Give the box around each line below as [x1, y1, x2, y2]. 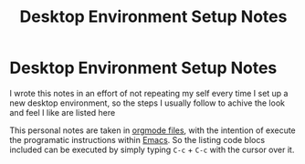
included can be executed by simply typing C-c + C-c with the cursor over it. [9, 144, 295, 155]
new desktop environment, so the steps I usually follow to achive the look [9, 97, 286, 108]
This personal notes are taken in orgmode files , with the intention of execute [9, 125, 297, 136]
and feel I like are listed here [9, 107, 116, 118]
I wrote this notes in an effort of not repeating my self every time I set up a [9, 87, 289, 98]
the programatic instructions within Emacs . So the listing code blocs [9, 134, 266, 145]
